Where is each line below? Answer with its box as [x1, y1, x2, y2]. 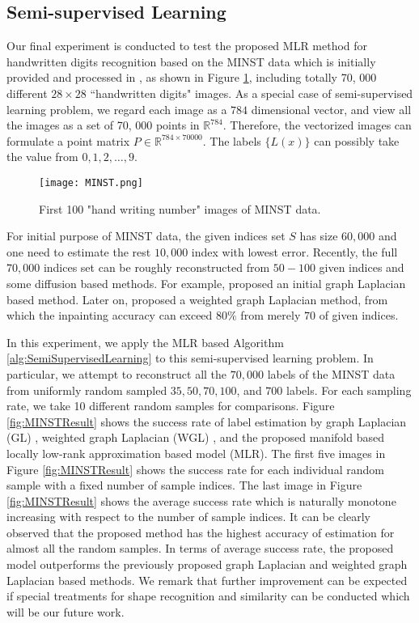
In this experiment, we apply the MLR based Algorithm [6, 333, 284, 350]
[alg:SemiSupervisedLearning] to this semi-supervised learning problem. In [6, 350, 374, 367]
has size [299, 227, 338, 244]
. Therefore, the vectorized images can [222, 117, 412, 133]
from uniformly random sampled [6, 381, 167, 398]
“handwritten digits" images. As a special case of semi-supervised [90, 84, 413, 101]
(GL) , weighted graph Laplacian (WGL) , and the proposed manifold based [6, 429, 384, 446]
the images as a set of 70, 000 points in [6, 117, 200, 133]
